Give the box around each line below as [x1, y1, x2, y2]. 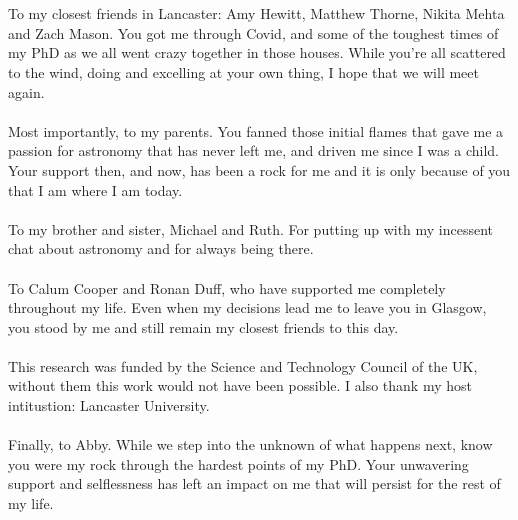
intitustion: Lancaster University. [8, 395, 210, 416]
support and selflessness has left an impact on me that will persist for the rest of [8, 473, 501, 494]
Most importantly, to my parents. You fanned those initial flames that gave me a [8, 120, 504, 141]
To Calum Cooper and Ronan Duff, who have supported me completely [8, 277, 446, 298]
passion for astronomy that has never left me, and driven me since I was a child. [8, 140, 499, 161]
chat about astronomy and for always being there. [8, 238, 314, 259]
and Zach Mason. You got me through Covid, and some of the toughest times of [8, 22, 499, 43]
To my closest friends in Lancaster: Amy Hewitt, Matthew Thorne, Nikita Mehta [8, 3, 505, 24]
